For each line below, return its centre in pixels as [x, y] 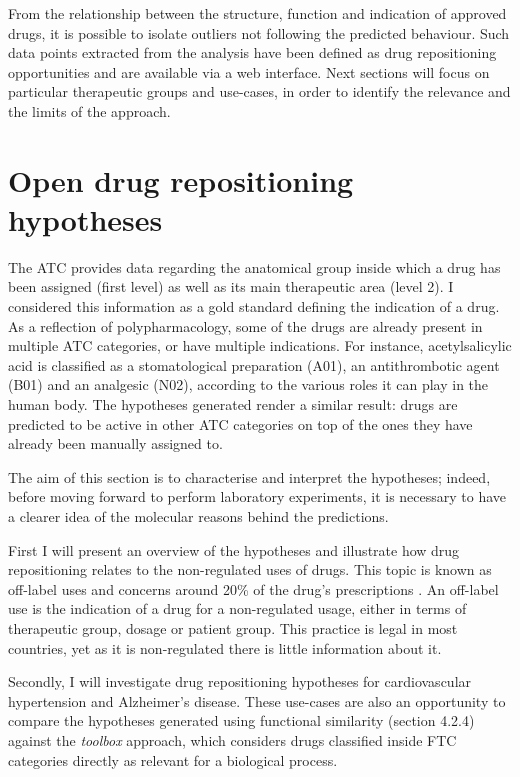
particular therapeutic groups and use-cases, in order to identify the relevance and [259, 91]
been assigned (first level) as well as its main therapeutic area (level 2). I [231, 286]
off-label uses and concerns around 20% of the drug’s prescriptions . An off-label [253, 588]
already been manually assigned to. [115, 443]
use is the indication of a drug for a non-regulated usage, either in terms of [237, 608]
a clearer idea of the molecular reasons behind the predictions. [198, 516]
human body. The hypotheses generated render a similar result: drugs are [233, 404]
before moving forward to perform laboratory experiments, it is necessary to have [257, 496]
